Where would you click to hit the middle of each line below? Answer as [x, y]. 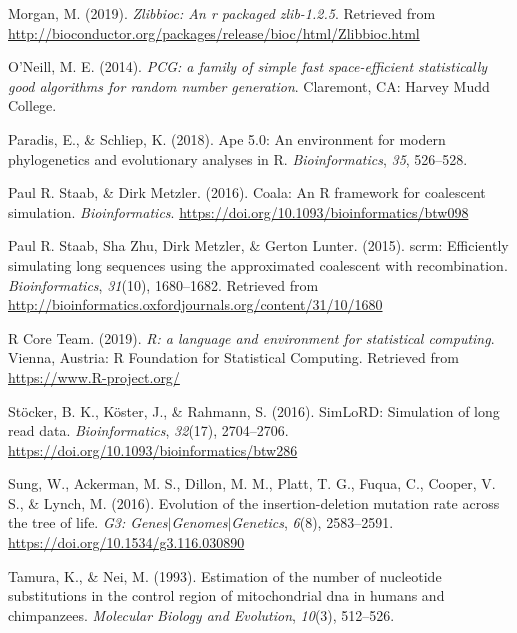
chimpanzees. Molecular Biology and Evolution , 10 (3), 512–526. [201, 614]
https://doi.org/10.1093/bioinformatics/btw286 [153, 449]
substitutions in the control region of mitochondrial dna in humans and [226, 595]
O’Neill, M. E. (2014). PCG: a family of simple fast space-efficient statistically [248, 66]
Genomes [199, 522]
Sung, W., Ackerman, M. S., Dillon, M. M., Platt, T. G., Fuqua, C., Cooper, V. [252, 483]
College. [32, 105]
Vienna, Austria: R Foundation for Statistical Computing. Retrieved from [233, 357]
